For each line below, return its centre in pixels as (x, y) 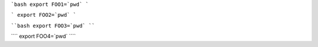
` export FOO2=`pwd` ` (44, 15)
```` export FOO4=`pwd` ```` (43, 36)
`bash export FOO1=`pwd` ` (50, 4)
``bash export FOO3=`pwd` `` (53, 26)
